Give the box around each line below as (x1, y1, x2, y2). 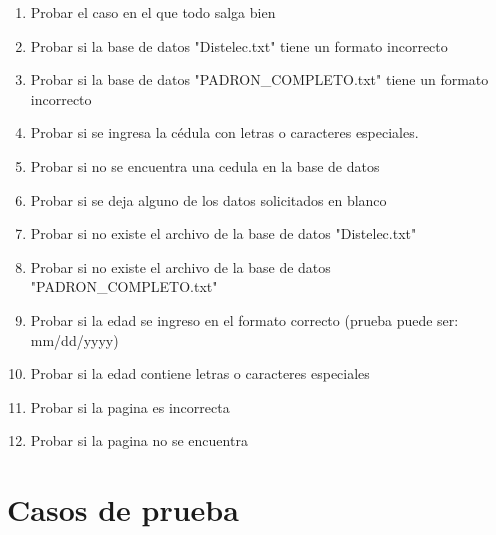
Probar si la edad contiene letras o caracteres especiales (30, 363, 370, 384)
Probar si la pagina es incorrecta (30, 396, 230, 417)
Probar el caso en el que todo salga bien (30, 2, 276, 22)
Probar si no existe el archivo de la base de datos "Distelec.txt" (30, 223, 417, 244)
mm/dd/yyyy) (30, 329, 119, 350)
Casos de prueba (7, 489, 239, 530)
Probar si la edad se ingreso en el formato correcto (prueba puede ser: (30, 309, 459, 330)
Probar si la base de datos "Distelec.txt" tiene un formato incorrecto (30, 35, 448, 56)
